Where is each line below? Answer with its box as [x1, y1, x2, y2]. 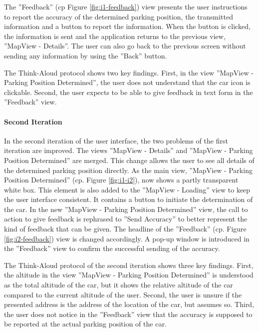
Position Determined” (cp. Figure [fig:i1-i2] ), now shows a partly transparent [4, 174, 239, 185]
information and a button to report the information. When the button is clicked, [4, 21, 251, 31]
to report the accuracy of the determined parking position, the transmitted [4, 11, 233, 21]
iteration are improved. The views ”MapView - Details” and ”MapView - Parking [4, 145, 253, 155]
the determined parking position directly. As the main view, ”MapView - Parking [4, 164, 253, 175]
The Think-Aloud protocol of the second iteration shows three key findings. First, [4, 259, 254, 270]
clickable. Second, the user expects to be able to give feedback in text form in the [4, 86, 253, 97]
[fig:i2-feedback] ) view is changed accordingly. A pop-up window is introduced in [4, 233, 250, 243]
